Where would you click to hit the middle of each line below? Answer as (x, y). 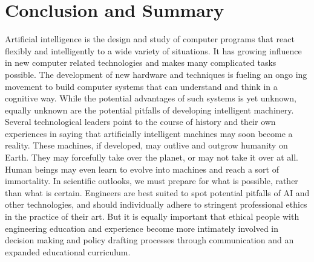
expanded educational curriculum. (68, 251)
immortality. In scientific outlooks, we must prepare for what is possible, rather (152, 181)
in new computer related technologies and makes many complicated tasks (141, 62)
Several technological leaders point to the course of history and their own (140, 122)
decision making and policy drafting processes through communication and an (149, 240)
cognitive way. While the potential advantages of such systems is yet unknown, (151, 98)
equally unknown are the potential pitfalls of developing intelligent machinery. (149, 110)
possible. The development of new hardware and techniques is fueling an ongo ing (156, 74)
